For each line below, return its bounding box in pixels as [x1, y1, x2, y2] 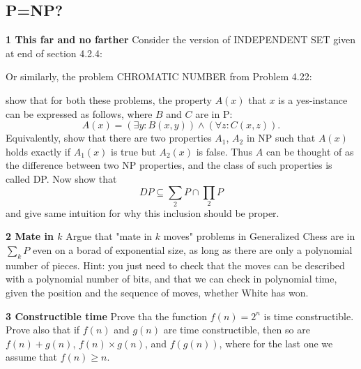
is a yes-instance [278, 92, 348, 107]
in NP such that [246, 130, 316, 145]
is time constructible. [263, 308, 354, 323]
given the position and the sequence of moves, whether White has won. [6, 285, 309, 300]
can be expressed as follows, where [6, 106, 153, 121]
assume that [6, 349, 58, 364]
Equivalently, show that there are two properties [6, 130, 212, 145]
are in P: [195, 106, 233, 121]
